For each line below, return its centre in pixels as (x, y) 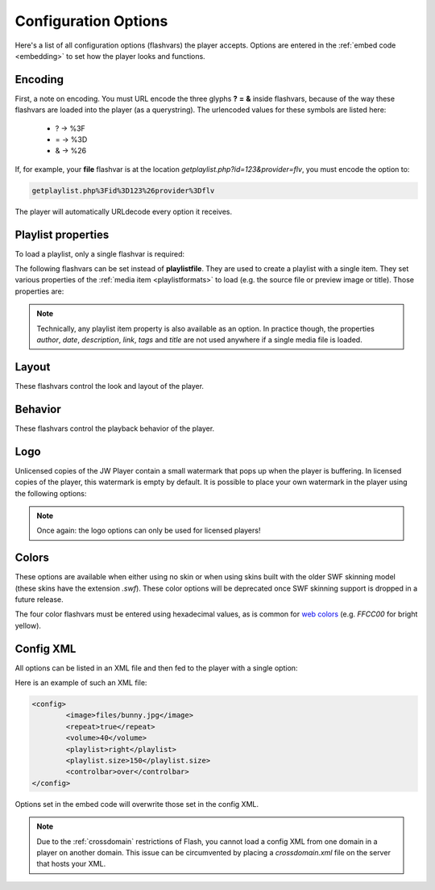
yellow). (28, 625)
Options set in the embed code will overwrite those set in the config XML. (137, 804)
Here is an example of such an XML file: (81, 683)
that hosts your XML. (71, 864)
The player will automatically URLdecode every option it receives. (124, 211)
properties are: (39, 291)
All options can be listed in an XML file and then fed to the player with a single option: (156, 668)
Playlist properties (62, 234)
